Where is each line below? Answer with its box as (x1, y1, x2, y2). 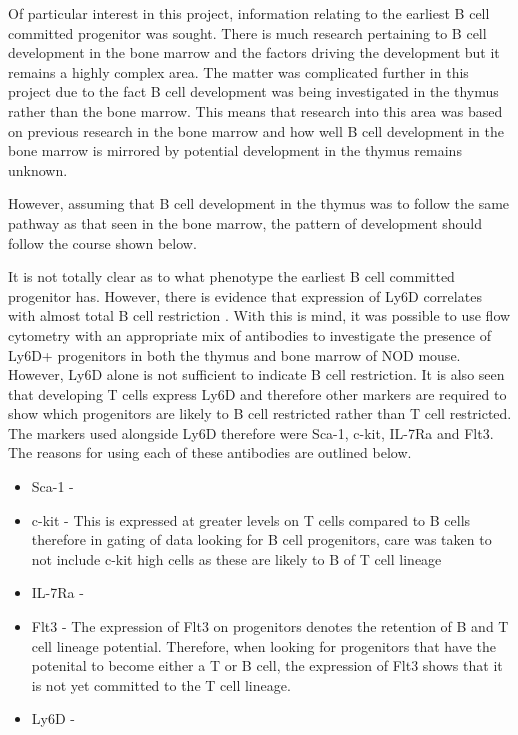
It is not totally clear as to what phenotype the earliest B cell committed (8, 266, 455, 287)
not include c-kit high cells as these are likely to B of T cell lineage (31, 548, 442, 569)
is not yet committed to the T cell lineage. (31, 674, 291, 695)
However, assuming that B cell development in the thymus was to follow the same (8, 193, 510, 214)
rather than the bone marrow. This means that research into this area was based (8, 100, 503, 121)
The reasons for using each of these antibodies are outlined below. (8, 442, 412, 463)
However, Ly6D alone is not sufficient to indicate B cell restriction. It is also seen (8, 364, 505, 385)
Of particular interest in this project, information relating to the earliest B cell (8, 3, 490, 23)
